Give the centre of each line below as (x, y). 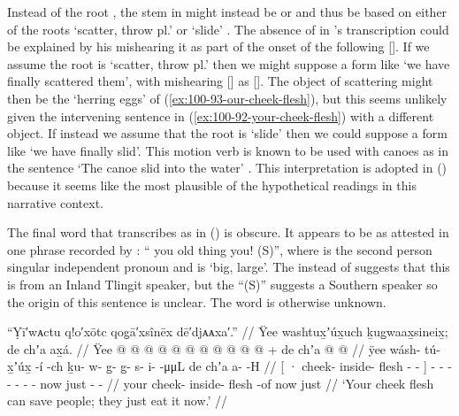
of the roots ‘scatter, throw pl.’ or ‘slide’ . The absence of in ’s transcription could (228, 29)
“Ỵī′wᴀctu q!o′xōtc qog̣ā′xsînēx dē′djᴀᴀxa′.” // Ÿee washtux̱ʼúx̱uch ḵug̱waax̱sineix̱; (228, 331)
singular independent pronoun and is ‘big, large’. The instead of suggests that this (229, 267)
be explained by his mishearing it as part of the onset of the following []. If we (218, 46)
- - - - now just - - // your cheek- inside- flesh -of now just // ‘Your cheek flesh (221, 383)
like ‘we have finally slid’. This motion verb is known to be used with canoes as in (228, 150)
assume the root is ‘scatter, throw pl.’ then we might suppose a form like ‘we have (229, 63)
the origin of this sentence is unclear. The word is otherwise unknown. (197, 301)
